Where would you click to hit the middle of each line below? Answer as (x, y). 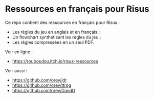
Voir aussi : (16, 70)
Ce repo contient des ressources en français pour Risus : (62, 22)
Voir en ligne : (19, 52)
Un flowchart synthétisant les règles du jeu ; (56, 37)
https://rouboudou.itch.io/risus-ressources (55, 61)
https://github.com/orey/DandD (44, 90)
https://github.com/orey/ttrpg (42, 85)
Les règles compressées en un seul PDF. (53, 42)
